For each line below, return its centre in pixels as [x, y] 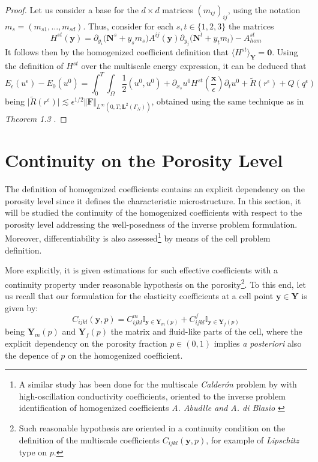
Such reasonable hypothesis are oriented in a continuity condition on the [152, 427]
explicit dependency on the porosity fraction [86, 343]
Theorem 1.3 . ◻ [36, 119]
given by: [22, 307]
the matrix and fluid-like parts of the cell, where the [206, 331]
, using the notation [264, 10]
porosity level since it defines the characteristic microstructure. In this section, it [153, 200]
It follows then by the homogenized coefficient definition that [117, 52]
